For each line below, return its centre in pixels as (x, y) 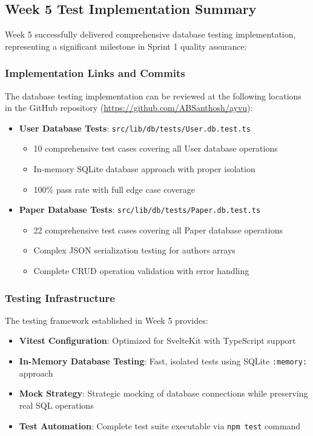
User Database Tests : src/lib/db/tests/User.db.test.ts (135, 128)
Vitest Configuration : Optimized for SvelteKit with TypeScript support (157, 340)
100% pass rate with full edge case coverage (114, 189)
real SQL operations (56, 405)
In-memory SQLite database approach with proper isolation (144, 169)
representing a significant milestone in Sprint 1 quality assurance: (126, 46)
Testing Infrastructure (60, 297)
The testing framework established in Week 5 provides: (107, 320)
